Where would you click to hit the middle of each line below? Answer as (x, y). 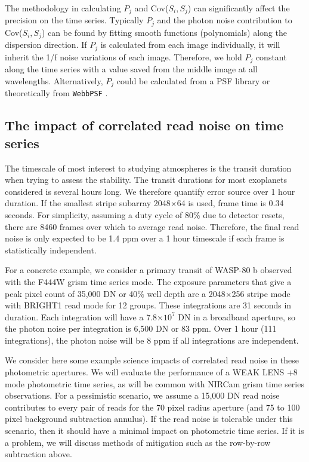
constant (271, 56)
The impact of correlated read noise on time (144, 125)
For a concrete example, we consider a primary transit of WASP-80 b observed (149, 270)
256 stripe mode (261, 293)
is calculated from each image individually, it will (190, 45)
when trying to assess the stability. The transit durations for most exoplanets (146, 180)
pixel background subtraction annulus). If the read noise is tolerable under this (149, 419)
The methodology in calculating (63, 8)
